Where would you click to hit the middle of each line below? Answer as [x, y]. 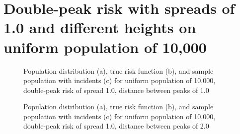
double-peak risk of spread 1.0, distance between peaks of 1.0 [116, 90]
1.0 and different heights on [100, 27]
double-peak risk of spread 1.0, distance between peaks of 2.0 [116, 126]
